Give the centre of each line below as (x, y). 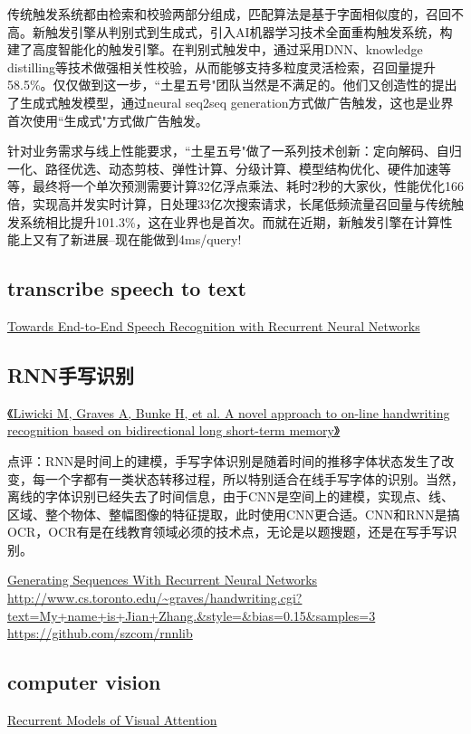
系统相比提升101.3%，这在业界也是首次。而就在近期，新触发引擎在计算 (230, 221)
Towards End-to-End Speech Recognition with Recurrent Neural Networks (214, 325)
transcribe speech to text (127, 288)
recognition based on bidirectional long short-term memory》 (174, 430)
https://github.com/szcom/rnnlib (100, 633)
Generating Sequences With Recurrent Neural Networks (163, 580)
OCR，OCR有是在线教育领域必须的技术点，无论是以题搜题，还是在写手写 (226, 532)
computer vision (84, 682)
